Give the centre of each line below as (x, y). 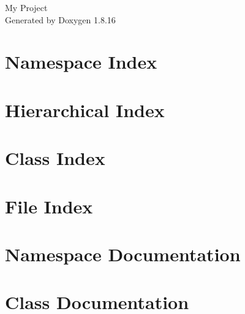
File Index (49, 206)
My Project (26, 7)
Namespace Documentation (123, 254)
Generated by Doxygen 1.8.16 (60, 19)
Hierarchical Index (85, 109)
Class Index (55, 158)
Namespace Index (81, 62)
